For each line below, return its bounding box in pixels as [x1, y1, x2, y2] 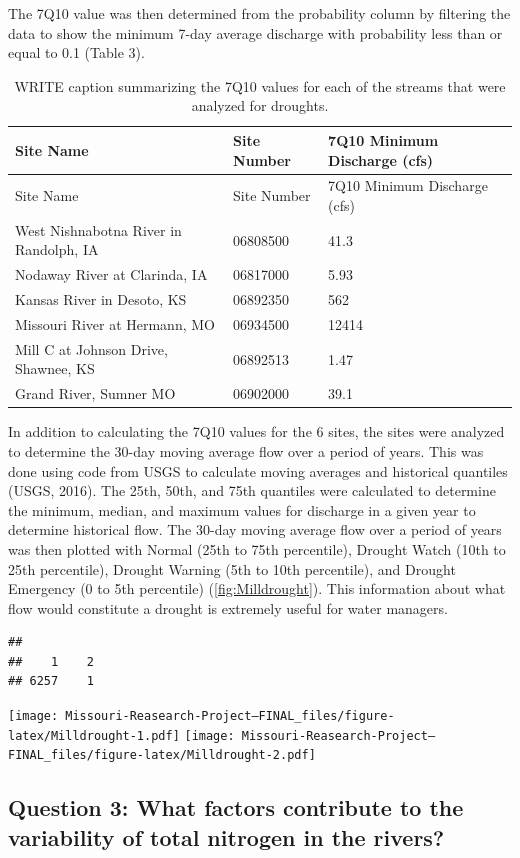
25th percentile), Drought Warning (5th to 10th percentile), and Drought [8, 558, 456, 579]
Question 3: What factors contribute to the [8, 792, 464, 823]
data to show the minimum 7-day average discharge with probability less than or [8, 22, 503, 43]
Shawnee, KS [15, 358, 95, 379]
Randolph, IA [15, 239, 99, 260]
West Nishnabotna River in [15, 219, 182, 240]
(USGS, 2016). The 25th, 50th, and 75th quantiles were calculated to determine [8, 480, 496, 501]
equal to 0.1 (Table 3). [8, 42, 145, 63]
